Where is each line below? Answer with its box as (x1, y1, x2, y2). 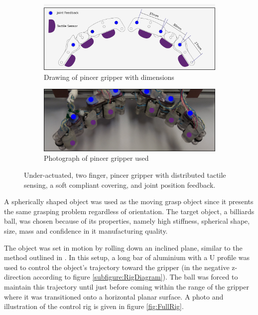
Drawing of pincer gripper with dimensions (44, 71, 174, 82)
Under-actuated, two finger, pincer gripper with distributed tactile (24, 170, 226, 180)
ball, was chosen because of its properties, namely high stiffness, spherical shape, (4, 216, 250, 226)
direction (4, 272, 31, 282)
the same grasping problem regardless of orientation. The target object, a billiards (4, 206, 255, 216)
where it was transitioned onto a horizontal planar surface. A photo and (4, 291, 224, 302)
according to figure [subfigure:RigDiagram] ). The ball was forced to (33, 272, 238, 282)
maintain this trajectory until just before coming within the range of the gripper (4, 281, 250, 292)
